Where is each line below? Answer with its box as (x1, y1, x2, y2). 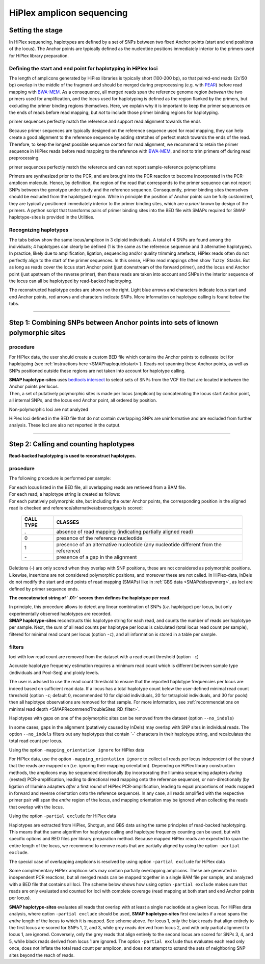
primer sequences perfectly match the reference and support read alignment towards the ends (9, 118, 201, 125)
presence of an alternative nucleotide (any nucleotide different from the (56, 541, 222, 548)
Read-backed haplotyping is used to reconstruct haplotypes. (9, 453, 136, 459)
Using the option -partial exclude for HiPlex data (9, 813, 116, 819)
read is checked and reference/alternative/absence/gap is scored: (9, 505, 143, 510)
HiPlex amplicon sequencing (9, 7, 128, 18)
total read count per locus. (9, 738, 63, 744)
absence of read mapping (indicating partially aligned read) (56, 528, 193, 535)
